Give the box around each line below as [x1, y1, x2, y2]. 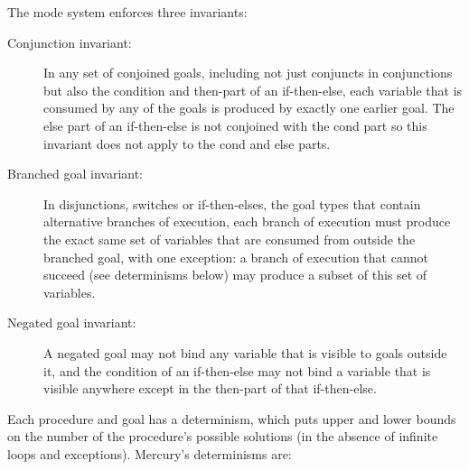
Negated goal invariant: [7, 313, 136, 332]
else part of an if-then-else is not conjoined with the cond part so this [43, 115, 427, 134]
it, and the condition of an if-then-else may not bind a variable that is [43, 361, 431, 380]
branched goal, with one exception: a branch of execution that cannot [43, 247, 428, 266]
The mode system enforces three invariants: [7, 3, 248, 21]
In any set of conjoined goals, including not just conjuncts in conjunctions [43, 63, 453, 82]
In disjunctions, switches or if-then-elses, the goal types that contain [43, 194, 421, 213]
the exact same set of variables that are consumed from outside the [43, 229, 416, 248]
